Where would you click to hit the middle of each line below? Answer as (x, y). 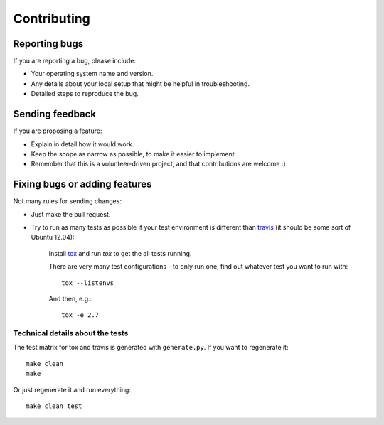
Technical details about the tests (71, 333)
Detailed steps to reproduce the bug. (85, 94)
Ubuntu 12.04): (53, 237)
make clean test (54, 406)
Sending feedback (54, 114)
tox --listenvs (88, 283)
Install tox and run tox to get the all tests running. (120, 253)
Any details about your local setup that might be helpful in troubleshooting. (140, 84)
